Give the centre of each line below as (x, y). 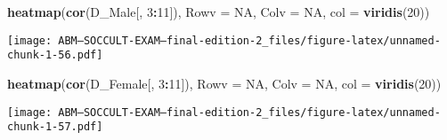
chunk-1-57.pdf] (55, 127)
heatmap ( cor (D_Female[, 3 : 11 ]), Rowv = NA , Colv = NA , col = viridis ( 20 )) (224, 83)
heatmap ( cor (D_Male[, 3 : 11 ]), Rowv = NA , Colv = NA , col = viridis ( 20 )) (219, 12)
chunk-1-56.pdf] (55, 55)
